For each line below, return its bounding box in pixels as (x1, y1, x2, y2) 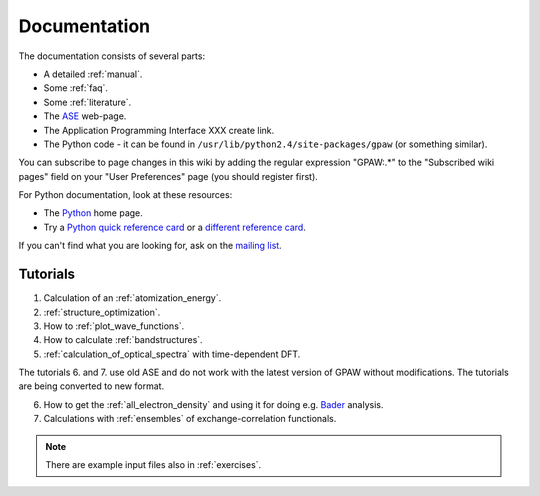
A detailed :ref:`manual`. (43, 68, 143, 80)
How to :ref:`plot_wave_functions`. (43, 320, 185, 332)
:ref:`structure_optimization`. (43, 306, 161, 318)
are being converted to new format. (18, 380, 165, 392)
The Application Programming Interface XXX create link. (43, 124, 275, 136)
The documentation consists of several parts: (18, 50, 205, 62)
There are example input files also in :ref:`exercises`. (45, 459, 262, 471)
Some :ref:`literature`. (43, 96, 132, 108)
